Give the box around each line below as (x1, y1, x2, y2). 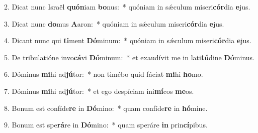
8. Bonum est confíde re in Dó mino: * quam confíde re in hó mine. (4, 102, 208, 113)
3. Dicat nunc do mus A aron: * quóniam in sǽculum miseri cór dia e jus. (4, 18, 224, 29)
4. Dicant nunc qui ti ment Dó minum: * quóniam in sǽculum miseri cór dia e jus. (4, 35, 251, 46)
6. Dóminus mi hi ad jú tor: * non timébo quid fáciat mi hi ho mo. (4, 69, 203, 79)
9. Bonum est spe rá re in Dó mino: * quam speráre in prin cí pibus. (4, 119, 208, 130)
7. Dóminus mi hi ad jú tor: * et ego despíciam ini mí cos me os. (4, 85, 194, 96)
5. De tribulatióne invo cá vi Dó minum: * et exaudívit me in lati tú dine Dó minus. (4, 52, 254, 62)
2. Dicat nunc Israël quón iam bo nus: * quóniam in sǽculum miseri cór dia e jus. (4, 2, 250, 12)
